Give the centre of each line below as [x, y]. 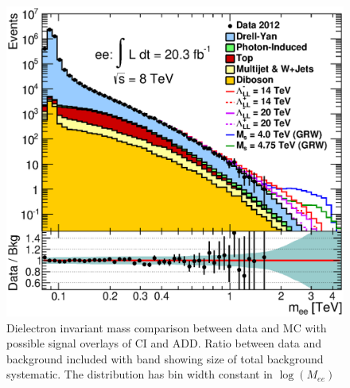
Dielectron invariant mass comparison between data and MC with [167, 327]
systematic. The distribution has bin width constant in [140, 374]
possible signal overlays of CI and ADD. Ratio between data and [164, 343]
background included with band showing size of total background [165, 358]
